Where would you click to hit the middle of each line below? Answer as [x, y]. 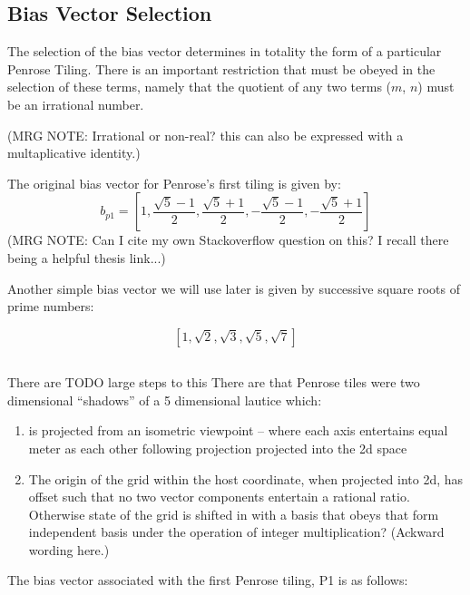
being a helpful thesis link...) [87, 257]
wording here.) [69, 549]
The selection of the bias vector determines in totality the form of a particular [225, 51]
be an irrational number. [76, 104]
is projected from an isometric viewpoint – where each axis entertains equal [238, 430]
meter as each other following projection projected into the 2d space [218, 448]
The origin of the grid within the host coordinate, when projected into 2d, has [246, 478]
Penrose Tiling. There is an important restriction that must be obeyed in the [221, 68]
